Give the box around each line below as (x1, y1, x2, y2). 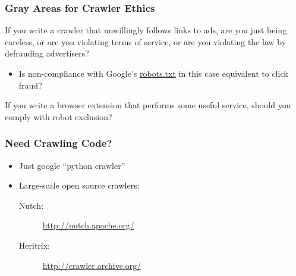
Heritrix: (18, 239, 51, 251)
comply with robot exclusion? (5, 110, 112, 123)
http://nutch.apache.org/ (42, 219, 134, 231)
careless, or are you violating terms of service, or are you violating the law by (5, 35, 286, 48)
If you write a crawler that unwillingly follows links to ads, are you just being (5, 24, 287, 36)
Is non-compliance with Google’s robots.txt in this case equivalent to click (18, 67, 288, 79)
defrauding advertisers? (5, 47, 89, 59)
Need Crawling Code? (5, 136, 112, 150)
